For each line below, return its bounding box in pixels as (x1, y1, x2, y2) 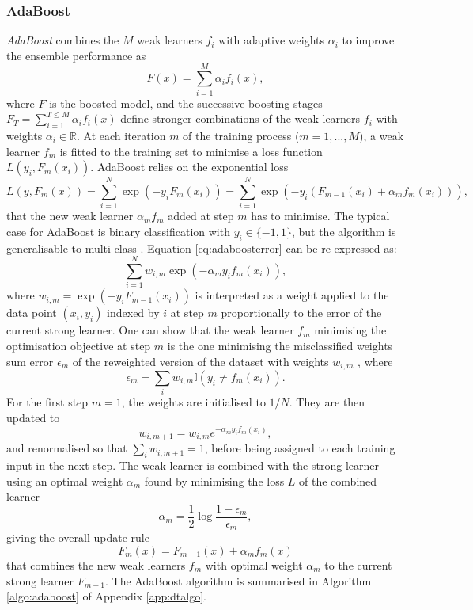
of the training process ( (183, 127, 300, 143)
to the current (324, 557, 392, 574)
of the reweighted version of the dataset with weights (72, 353, 329, 369)
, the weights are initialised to (121, 394, 266, 410)
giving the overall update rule (6, 529, 149, 546)
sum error (6, 353, 54, 369)
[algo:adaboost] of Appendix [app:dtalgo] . (6, 588, 206, 604)
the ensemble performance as (6, 47, 146, 63)
